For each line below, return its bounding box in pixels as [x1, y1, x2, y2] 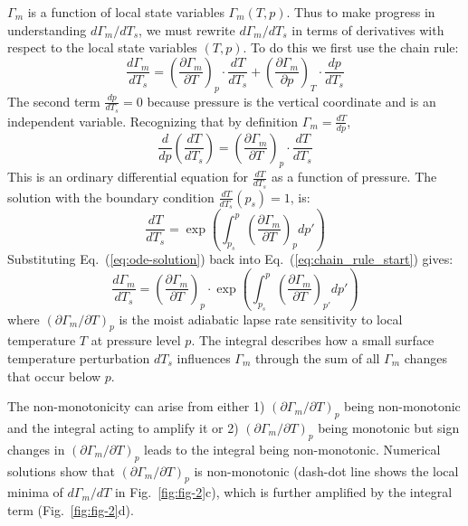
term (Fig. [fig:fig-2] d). [7, 500, 134, 519]
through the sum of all [255, 349, 380, 368]
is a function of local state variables [27, 3, 224, 21]
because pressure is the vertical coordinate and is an [147, 91, 436, 110]
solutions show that [7, 461, 115, 480]
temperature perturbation [7, 349, 150, 368]
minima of [7, 483, 63, 502]
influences [177, 349, 231, 368]
